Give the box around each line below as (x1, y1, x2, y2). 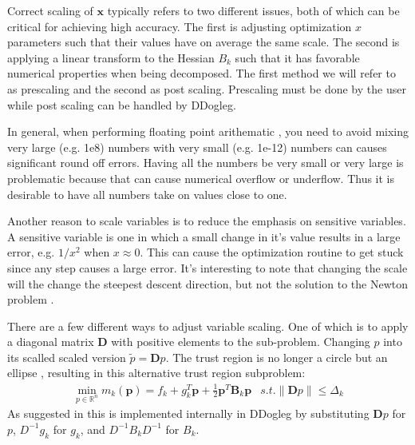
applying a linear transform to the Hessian (7, 49, 215, 66)
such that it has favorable (235, 49, 360, 66)
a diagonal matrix (7, 333, 94, 350)
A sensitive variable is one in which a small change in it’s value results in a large (7, 228, 401, 244)
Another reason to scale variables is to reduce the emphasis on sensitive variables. (7, 213, 406, 229)
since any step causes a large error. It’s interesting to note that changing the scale (7, 259, 408, 276)
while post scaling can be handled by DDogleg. (7, 96, 236, 113)
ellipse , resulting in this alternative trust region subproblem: (7, 364, 306, 381)
